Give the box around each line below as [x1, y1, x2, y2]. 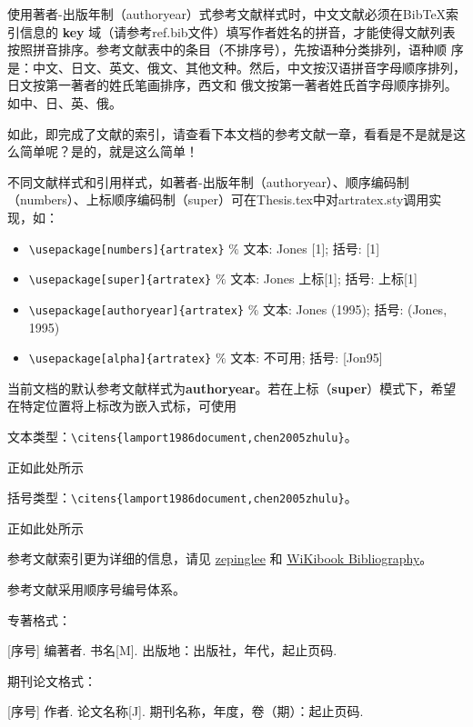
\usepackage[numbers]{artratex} [28, 243, 225, 256]
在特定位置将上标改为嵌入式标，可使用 [7, 396, 236, 415]
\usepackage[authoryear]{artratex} [28, 304, 245, 317]
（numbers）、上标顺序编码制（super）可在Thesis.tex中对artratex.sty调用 [7, 190, 429, 209]
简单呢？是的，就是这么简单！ [19, 142, 198, 161]
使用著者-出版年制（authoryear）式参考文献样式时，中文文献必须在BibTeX [7, 5, 447, 23]
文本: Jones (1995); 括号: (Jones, [263, 299, 448, 318]
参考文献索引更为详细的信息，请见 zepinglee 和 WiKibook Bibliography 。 [7, 549, 433, 568]
